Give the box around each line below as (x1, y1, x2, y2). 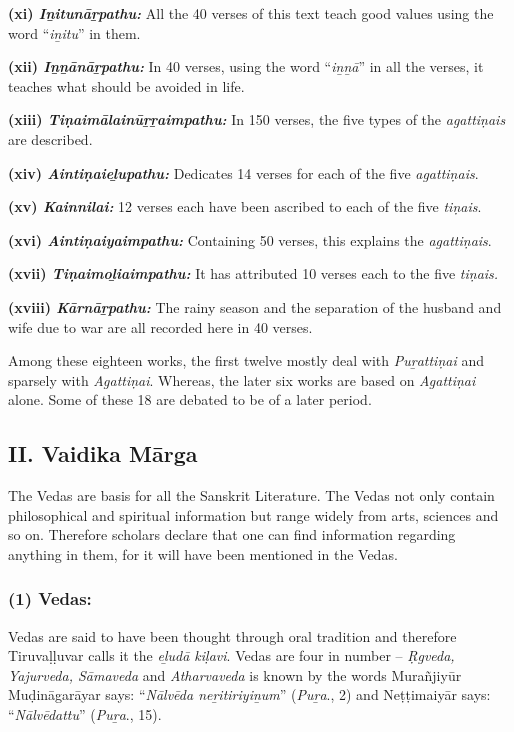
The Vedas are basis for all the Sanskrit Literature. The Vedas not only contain (8, 485, 495, 506)
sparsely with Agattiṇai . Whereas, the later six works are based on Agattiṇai (8, 369, 476, 390)
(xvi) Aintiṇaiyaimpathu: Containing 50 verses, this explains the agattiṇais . (8, 229, 492, 250)
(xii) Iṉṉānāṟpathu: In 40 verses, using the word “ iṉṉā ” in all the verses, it (8, 56, 484, 77)
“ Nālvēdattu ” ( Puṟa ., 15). (8, 704, 162, 725)
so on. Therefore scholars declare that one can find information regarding (8, 524, 456, 545)
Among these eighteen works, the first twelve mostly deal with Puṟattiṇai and (8, 350, 484, 371)
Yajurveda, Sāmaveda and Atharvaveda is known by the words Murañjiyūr (8, 664, 462, 685)
